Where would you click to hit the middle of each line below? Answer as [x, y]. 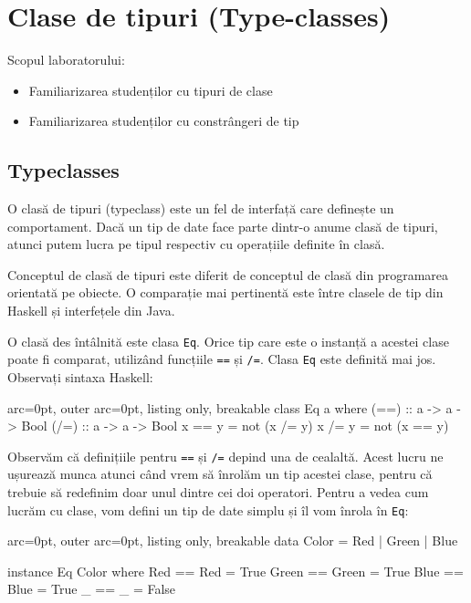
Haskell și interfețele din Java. [91, 311]
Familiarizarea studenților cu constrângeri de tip [164, 121]
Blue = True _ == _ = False [92, 589]
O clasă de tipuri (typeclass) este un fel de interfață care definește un [201, 208]
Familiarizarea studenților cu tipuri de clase [151, 90]
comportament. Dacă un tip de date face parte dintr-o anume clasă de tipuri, [223, 226]
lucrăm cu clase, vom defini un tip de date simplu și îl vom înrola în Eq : [208, 509]
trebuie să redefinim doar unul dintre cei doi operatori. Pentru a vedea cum [218, 492]
